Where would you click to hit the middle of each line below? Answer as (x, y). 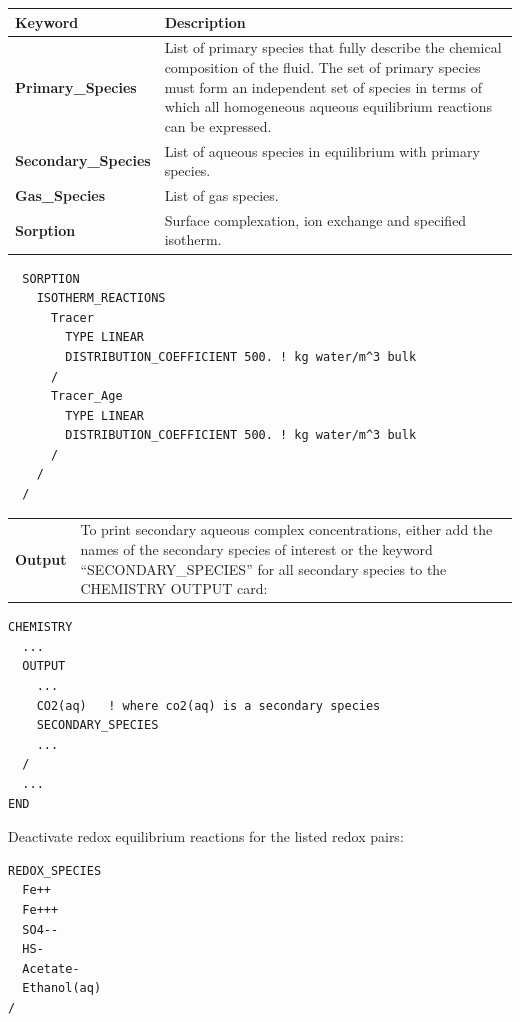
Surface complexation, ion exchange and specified (315, 219)
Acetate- (51, 968)
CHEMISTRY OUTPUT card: (174, 588)
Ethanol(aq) (62, 988)
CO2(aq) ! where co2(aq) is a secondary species (208, 705)
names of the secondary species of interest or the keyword (256, 549)
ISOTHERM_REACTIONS (101, 298)
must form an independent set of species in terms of (323, 86)
